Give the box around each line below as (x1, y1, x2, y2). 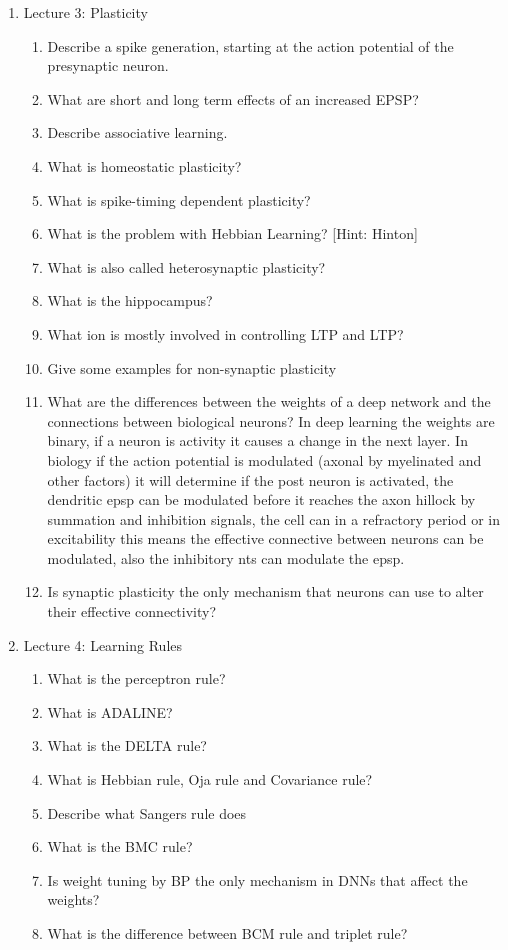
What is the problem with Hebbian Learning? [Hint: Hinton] (47, 223, 418, 244)
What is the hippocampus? (47, 290, 213, 311)
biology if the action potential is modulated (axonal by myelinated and (47, 449, 482, 470)
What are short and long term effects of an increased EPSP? (47, 88, 419, 109)
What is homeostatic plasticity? (47, 155, 242, 176)
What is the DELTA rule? (47, 735, 207, 756)
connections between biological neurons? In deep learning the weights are (47, 410, 495, 431)
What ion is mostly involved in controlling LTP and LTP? (47, 323, 404, 344)
